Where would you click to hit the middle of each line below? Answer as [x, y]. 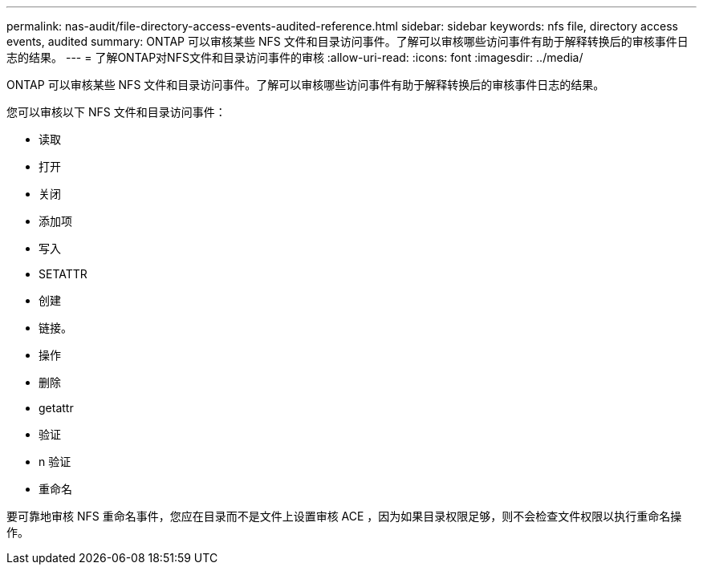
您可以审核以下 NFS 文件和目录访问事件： [116, 112]
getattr [56, 408]
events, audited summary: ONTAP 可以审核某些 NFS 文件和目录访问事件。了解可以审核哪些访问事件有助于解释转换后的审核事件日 [347, 41]
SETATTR [63, 274]
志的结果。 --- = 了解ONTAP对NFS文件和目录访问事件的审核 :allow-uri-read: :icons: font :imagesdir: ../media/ [295, 57]
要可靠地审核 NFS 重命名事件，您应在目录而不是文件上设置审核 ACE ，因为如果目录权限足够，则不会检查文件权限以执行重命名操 [344, 516]
